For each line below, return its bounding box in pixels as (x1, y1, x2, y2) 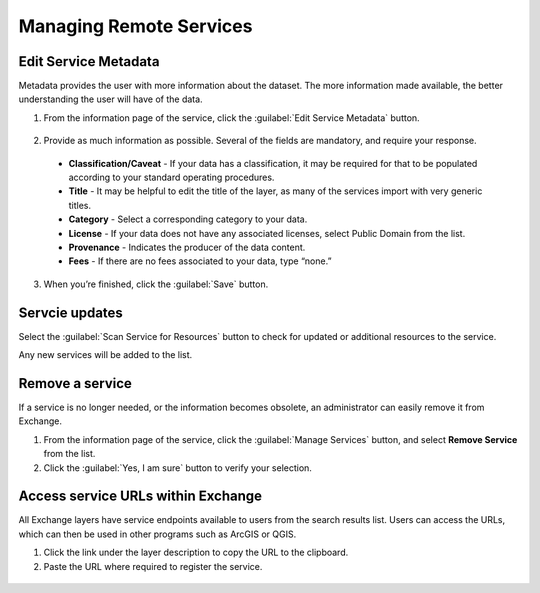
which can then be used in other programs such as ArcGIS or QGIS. (18, 528, 297, 540)
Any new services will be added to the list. (18, 349, 193, 361)
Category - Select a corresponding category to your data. (68, 213, 308, 225)
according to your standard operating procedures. (68, 171, 275, 184)
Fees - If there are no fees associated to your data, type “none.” (68, 255, 332, 267)
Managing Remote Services (18, 15, 253, 37)
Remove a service (18, 375, 132, 392)
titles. (68, 199, 92, 211)
